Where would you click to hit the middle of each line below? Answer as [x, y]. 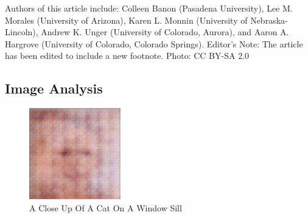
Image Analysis [54, 88]
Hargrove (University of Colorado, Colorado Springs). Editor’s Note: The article [154, 43]
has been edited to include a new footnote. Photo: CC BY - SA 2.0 [127, 56]
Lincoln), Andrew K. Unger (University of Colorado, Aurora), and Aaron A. [147, 32]
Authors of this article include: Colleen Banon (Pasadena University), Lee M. [149, 8]
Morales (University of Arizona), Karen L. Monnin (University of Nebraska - [146, 20]
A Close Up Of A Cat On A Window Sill [106, 207]
